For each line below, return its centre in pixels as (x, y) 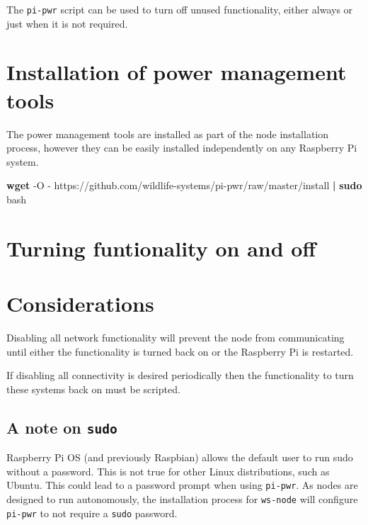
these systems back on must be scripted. (93, 389)
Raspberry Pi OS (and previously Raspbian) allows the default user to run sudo (180, 457)
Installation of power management (177, 72)
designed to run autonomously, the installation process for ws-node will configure (182, 499)
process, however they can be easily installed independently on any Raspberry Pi (182, 148)
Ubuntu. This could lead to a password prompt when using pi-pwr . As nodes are (182, 485)
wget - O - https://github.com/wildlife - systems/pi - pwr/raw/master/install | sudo (184, 185)
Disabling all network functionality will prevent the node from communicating (176, 338)
